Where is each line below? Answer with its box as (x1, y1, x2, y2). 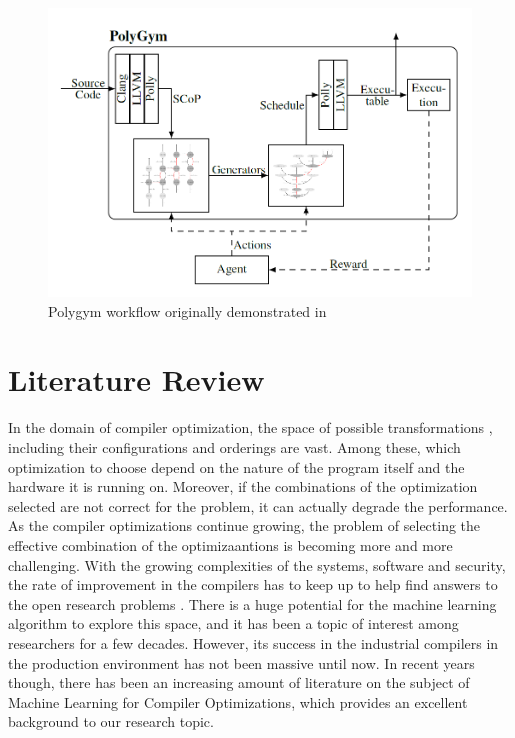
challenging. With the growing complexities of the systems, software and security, (8, 554, 506, 575)
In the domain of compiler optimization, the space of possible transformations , (8, 417, 493, 438)
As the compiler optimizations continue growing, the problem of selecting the (8, 515, 481, 536)
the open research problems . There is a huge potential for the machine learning (8, 593, 497, 614)
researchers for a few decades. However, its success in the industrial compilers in (8, 632, 499, 653)
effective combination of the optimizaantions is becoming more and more (8, 534, 453, 555)
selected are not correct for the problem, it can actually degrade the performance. (8, 495, 508, 516)
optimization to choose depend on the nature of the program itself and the (8, 456, 465, 477)
